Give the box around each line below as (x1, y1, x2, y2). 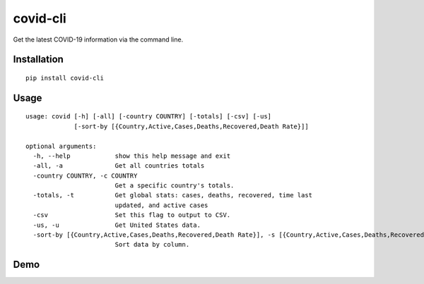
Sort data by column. (114, 240, 190, 249)
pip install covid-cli (25, 74, 105, 82)
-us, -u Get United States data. (33, 221, 201, 229)
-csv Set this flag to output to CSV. (33, 211, 231, 219)
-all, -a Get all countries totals (33, 162, 205, 170)
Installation (13, 54, 64, 66)
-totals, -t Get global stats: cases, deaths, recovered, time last (33, 191, 313, 199)
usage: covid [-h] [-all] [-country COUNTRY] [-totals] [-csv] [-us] (25, 113, 272, 121)
